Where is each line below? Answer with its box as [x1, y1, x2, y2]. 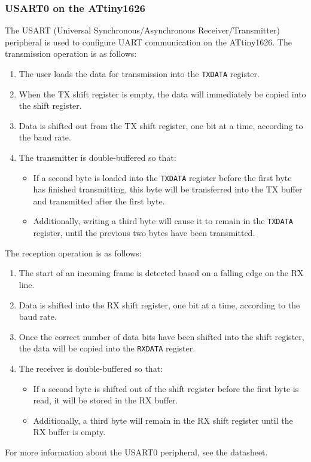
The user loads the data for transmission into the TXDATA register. [19, 68, 260, 79]
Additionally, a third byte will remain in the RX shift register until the [33, 414, 293, 426]
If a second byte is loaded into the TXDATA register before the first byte [33, 171, 292, 183]
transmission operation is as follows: [5, 47, 137, 60]
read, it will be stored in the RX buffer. [33, 394, 178, 406]
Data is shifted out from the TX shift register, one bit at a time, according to [19, 119, 303, 131]
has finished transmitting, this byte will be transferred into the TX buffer [33, 183, 303, 195]
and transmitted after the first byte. [33, 194, 165, 207]
